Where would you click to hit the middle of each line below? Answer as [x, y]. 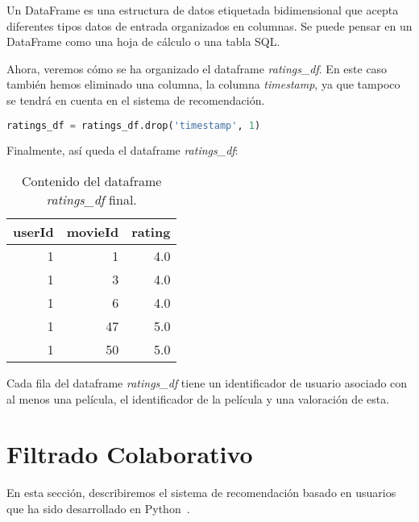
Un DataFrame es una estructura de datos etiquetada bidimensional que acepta [203, 10]
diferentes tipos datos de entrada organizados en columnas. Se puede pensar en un [209, 25]
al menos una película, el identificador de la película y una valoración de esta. [198, 398]
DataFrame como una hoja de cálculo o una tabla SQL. [143, 41]
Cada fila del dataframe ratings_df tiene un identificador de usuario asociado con [207, 383]
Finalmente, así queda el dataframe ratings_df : [122, 150]
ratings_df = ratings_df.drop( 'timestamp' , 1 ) [134, 125]
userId [33, 232]
